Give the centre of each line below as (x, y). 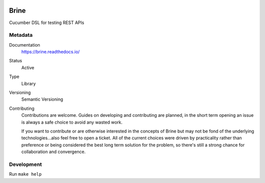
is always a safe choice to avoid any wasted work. (72, 122)
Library (29, 83)
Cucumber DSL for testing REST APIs (47, 23)
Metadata (21, 35)
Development (26, 164)
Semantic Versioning (42, 99)
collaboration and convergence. (53, 152)
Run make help (25, 174)
